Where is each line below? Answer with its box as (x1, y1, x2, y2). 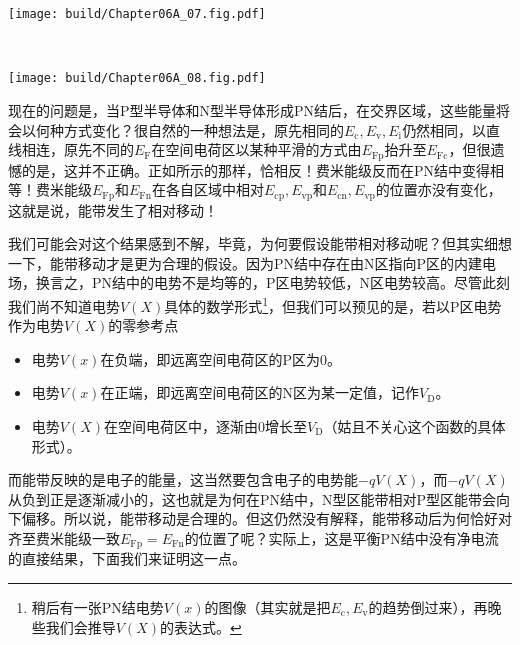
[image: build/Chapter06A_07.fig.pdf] (8, 7, 266, 21)
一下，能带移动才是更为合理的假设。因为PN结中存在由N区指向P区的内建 (8, 252, 483, 273)
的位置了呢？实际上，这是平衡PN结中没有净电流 (184, 527, 499, 548)
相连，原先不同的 (21, 139, 134, 160)
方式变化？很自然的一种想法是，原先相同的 (63, 119, 344, 140)
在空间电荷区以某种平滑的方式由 (151, 139, 362, 160)
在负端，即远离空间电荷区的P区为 (100, 348, 320, 369)
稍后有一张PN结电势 (31, 597, 164, 618)
